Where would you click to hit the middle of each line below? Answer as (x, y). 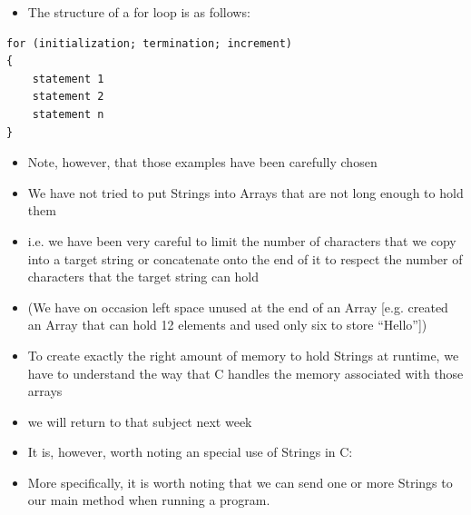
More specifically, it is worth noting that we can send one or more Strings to (240, 482)
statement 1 (68, 79)
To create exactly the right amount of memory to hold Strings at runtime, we (243, 355)
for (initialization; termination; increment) (149, 43)
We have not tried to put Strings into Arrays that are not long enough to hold (245, 192)
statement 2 (68, 97)
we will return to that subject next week (140, 421)
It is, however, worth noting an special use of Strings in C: (190, 452)
